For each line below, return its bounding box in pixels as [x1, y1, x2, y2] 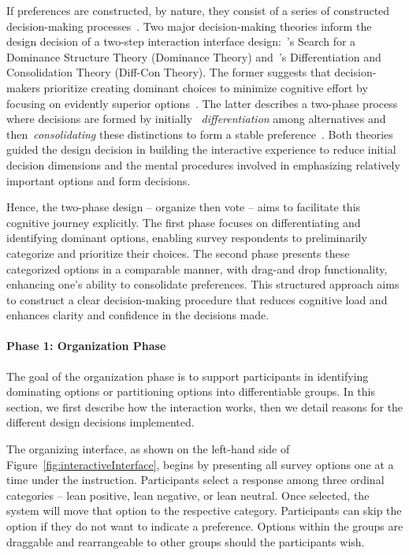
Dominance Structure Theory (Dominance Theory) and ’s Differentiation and [6, 48, 381, 65]
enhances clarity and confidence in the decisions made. [6, 307, 270, 323]
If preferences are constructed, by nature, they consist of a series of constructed [6, 2, 390, 18]
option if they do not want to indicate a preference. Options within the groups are [6, 518, 403, 535]
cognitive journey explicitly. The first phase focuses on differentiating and [6, 214, 361, 230]
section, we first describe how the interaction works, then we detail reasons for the [6, 398, 403, 415]
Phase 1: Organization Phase [6, 337, 166, 354]
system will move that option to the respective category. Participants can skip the [6, 502, 402, 519]
